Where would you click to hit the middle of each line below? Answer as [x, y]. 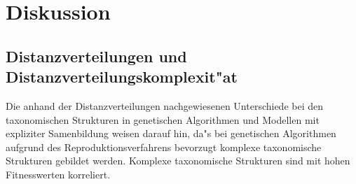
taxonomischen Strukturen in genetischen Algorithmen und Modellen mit [163, 119]
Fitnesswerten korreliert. [58, 174]
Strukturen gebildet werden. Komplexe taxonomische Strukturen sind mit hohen [178, 161]
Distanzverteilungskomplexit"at [122, 77]
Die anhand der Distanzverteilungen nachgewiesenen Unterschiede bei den [165, 105]
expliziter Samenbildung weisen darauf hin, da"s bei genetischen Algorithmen [171, 133]
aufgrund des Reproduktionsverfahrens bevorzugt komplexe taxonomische [164, 147]
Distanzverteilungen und [96, 56]
